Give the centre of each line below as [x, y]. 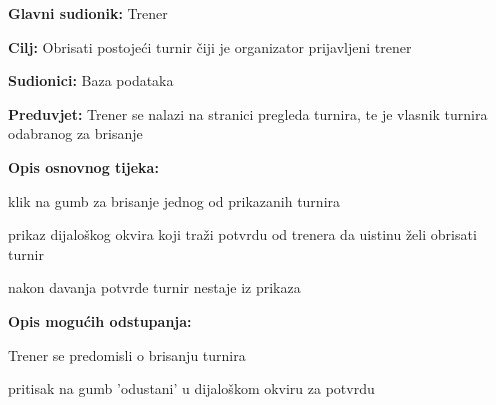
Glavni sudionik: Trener [88, 13]
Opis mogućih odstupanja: [100, 320]
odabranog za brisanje [75, 133]
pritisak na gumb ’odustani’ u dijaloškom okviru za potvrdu [191, 388]
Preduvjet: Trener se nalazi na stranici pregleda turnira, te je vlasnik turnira [248, 113]
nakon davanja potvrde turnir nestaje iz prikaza [154, 287]
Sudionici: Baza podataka [91, 80]
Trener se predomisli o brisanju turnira [127, 354]
